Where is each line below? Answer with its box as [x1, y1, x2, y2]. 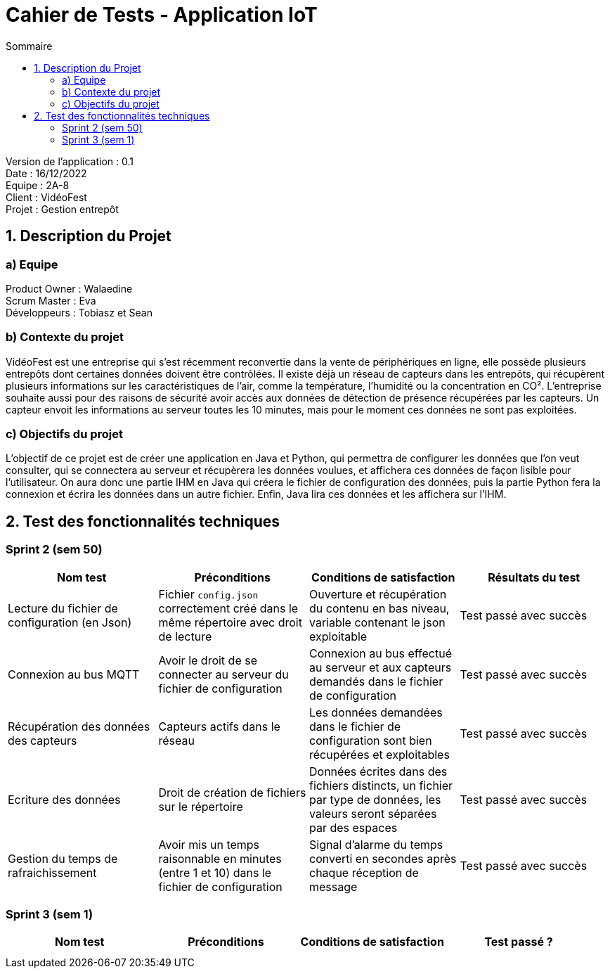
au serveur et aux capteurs [309, 660, 452, 674]
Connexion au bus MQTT [8, 667, 140, 681]
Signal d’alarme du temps [309, 837, 443, 852]
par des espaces [309, 820, 398, 835]
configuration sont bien [309, 733, 432, 748]
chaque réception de [309, 865, 419, 880]
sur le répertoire [158, 799, 243, 814]
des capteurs [8, 733, 77, 748]
